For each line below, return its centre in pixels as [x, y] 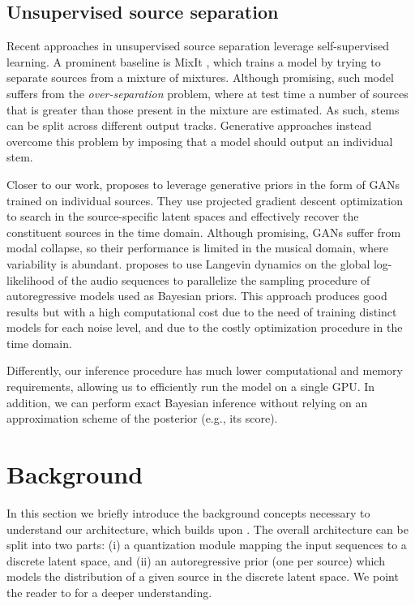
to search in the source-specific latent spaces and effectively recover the [183, 216]
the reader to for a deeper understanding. [109, 592]
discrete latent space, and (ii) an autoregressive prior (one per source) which [196, 560]
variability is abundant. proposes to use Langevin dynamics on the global [188, 263]
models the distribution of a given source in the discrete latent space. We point [203, 576]
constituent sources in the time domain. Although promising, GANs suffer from [204, 232]
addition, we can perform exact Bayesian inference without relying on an [187, 402]
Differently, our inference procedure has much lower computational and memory [205, 370]
